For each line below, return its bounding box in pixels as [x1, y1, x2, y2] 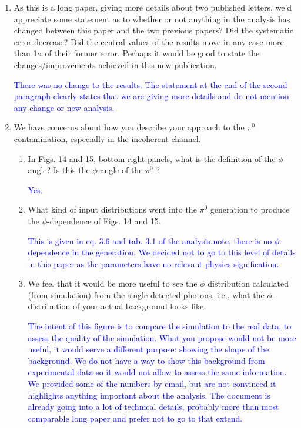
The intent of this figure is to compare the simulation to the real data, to [28, 320, 292, 332]
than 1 [14, 47, 38, 59]
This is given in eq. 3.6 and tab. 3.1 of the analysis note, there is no [28, 234, 272, 247]
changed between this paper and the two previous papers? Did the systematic [14, 24, 293, 36]
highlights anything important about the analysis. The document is [28, 389, 270, 401]
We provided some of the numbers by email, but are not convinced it [28, 378, 276, 390]
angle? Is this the [28, 164, 90, 176]
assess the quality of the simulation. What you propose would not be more [28, 331, 296, 343]
